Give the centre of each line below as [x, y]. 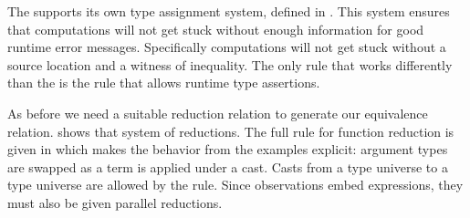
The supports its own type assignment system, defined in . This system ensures [229, 11]
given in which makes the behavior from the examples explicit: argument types [228, 149]
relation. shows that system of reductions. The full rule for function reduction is [231, 131]
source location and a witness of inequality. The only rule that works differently [230, 64]
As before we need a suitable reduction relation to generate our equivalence [218, 113]
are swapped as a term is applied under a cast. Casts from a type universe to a [228, 166]
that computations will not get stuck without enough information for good [216, 29]
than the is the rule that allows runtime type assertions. [164, 83]
